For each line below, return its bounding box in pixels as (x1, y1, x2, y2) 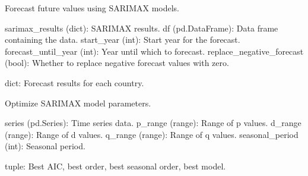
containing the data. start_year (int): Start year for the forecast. (5, 33, 240, 46)
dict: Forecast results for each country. (5, 76, 144, 89)
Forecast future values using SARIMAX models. (5, 2, 179, 14)
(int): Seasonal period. (5, 140, 85, 152)
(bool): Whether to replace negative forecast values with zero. (5, 56, 229, 69)
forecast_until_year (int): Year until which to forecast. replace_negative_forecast (5, 45, 304, 57)
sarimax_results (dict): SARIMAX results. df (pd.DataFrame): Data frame (5, 21, 278, 34)
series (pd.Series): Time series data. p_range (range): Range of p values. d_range (5, 117, 301, 129)
